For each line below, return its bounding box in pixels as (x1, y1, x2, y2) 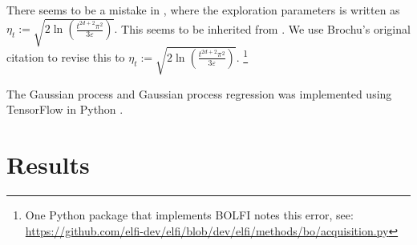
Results (6, 148, 90, 181)
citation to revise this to (6, 48, 125, 65)
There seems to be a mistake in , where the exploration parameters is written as (6, 2, 400, 18)
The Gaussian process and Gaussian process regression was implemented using (6, 85, 392, 102)
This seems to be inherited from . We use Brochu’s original (121, 20, 411, 37)
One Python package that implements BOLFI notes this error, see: (25, 207, 354, 223)
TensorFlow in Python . (6, 101, 123, 118)
